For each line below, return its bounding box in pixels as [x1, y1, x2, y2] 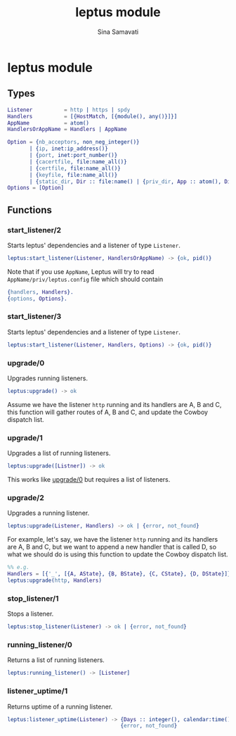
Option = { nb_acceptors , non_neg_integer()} [7, 139, 140, 146]
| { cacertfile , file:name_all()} [29, 158, 128, 166]
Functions [7, 204, 53, 216]
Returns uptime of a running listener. [7, 702, 113, 711]
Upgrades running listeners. [7, 374, 88, 382]
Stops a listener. [7, 610, 54, 618]
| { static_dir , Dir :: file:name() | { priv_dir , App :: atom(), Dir [29, 177, 234, 185]
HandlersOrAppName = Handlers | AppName [7, 126, 128, 133]
